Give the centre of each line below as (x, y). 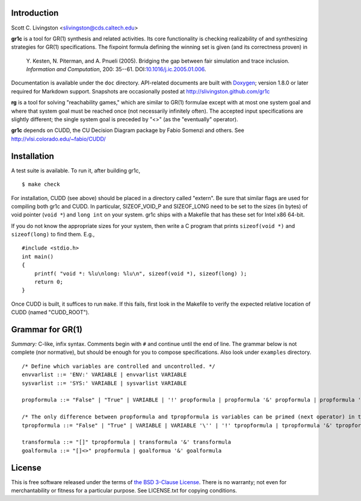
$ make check (41, 184)
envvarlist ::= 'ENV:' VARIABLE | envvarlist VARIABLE (104, 375)
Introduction (35, 13)
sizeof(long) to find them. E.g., (53, 235)
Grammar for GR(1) (47, 329)
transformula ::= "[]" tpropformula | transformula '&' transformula (127, 442)
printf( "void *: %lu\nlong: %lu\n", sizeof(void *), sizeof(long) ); (140, 273)
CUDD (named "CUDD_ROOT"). (50, 312)
